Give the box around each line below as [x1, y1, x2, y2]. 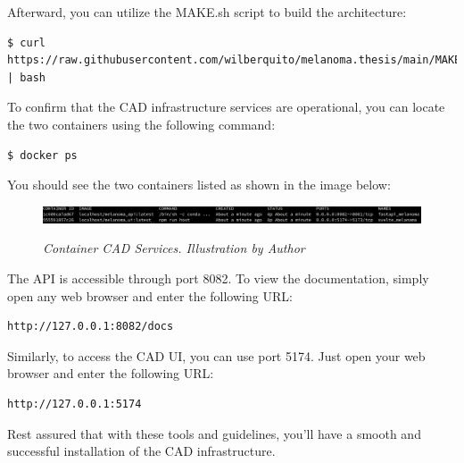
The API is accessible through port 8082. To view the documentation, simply [7, 268, 429, 287]
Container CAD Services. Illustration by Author [43, 239, 305, 257]
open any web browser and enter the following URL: [7, 286, 293, 305]
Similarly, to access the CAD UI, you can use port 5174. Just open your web [7, 346, 426, 365]
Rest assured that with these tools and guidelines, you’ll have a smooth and [7, 424, 421, 442]
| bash [7, 71, 46, 84]
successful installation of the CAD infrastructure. [7, 442, 276, 460]
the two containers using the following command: [7, 114, 276, 133]
